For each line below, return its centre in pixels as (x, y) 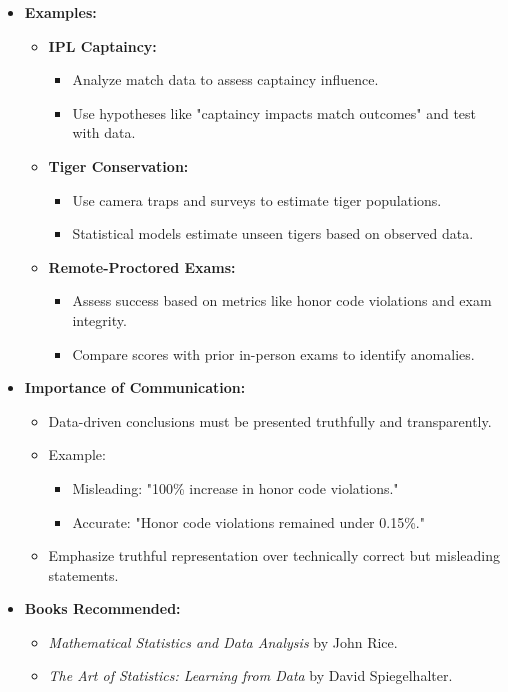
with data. (104, 132)
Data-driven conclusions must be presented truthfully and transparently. (270, 420)
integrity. (99, 319)
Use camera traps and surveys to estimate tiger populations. (257, 199)
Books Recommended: (102, 608)
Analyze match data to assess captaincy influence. (225, 79)
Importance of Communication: (135, 387)
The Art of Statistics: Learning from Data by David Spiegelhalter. (250, 675)
